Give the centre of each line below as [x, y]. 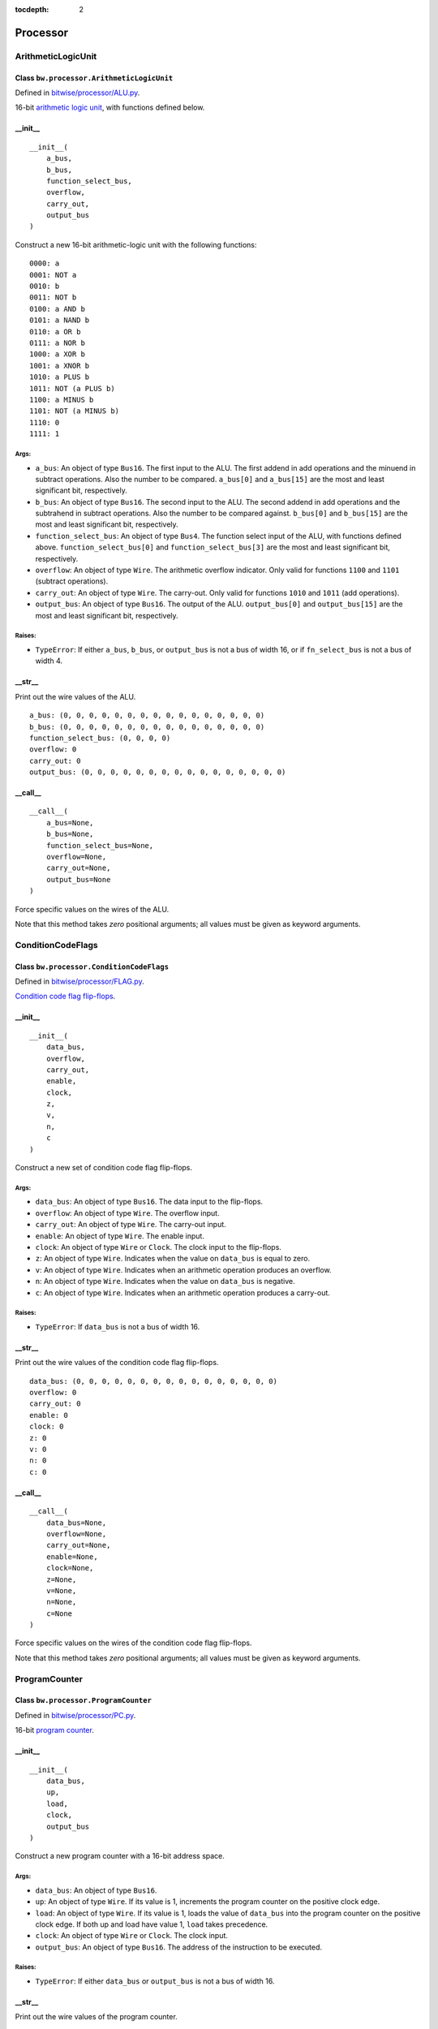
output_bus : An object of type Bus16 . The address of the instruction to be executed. [179, 1947]
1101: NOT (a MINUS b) [75, 411]
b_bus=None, [70, 834]
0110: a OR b [55, 332]
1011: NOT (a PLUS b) [72, 388]
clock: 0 [47, 1427]
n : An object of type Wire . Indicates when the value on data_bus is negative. [165, 1282]
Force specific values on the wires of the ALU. [92, 909]
